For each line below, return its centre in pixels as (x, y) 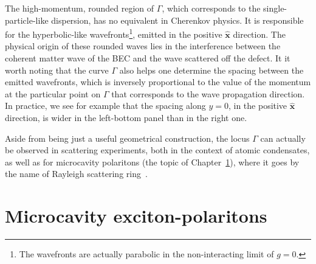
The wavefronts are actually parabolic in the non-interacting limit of (146, 254)
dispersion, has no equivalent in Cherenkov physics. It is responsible (177, 20)
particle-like (27, 20)
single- (275, 8)
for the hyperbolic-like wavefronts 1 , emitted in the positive (114, 33)
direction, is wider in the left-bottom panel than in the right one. (126, 117)
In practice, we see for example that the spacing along (105, 106)
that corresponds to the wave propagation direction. (208, 93)
